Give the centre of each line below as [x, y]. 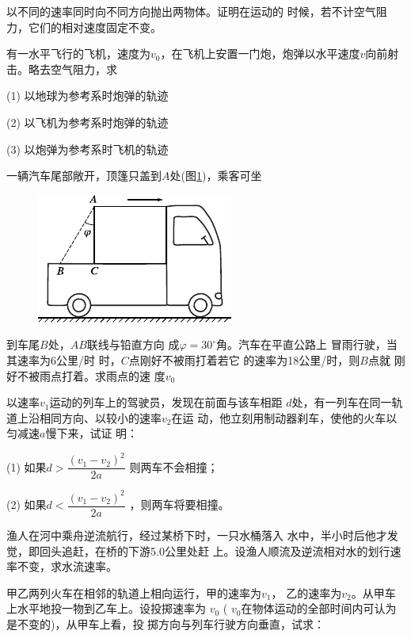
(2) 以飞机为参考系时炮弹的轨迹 [88, 122]
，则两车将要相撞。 [179, 504]
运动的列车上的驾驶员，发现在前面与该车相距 [166, 402]
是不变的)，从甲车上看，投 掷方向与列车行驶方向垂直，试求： [166, 624]
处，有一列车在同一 [342, 402]
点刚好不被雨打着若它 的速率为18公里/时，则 [244, 359]
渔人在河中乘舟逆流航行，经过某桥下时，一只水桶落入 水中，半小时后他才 [197, 535]
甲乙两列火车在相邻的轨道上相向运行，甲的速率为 [134, 592]
